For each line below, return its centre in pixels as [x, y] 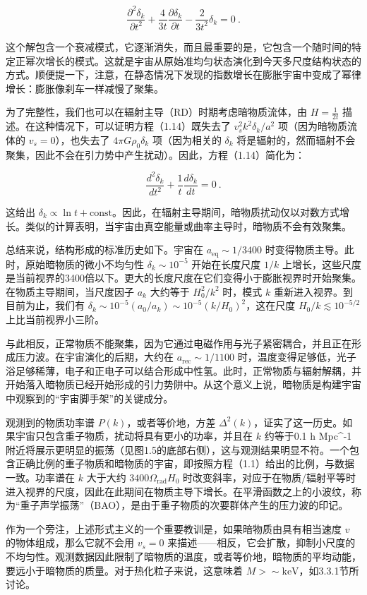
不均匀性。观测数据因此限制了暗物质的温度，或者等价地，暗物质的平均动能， [183, 556]
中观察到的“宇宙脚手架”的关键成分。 [90, 398]
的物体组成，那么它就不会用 [70, 542]
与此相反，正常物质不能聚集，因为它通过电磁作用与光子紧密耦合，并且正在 [179, 343]
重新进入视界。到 [313, 291]
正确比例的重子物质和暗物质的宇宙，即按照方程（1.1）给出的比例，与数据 [185, 463]
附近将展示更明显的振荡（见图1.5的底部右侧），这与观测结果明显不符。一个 [178, 449]
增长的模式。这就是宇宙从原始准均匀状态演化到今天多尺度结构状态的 [203, 60]
